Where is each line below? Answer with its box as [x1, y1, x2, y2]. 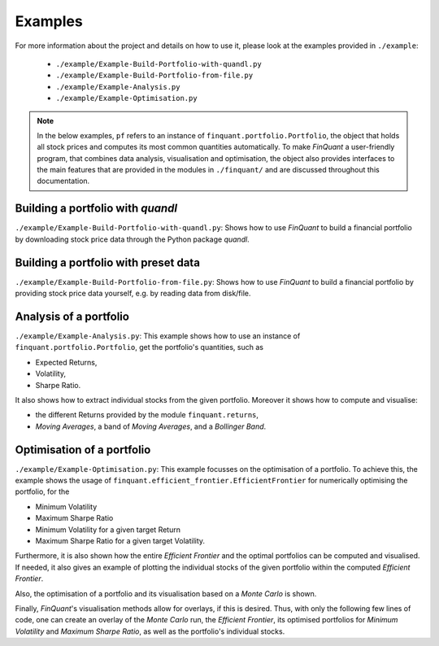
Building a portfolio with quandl [15, 202, 178, 216]
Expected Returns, [35, 357, 98, 367]
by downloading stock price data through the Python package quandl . [15, 234, 250, 244]
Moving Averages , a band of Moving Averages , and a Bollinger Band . [35, 421, 267, 431]
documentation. [37, 176, 90, 186]
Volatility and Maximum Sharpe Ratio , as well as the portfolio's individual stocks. [15, 626, 285, 636]
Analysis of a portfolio [15, 309, 130, 323]
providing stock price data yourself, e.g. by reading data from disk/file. [15, 289, 251, 299]
